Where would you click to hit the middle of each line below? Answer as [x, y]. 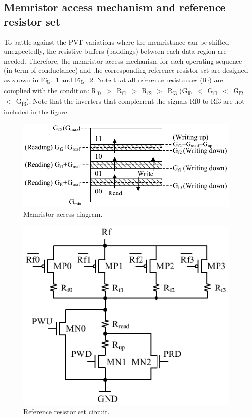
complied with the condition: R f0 [53, 91]
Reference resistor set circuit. [66, 411]
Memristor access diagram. [63, 214]
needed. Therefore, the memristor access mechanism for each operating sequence [123, 60]
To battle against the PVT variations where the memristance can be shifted [117, 41]
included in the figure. [37, 112]
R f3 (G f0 [180, 91]
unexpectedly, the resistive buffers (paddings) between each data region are [115, 51]
